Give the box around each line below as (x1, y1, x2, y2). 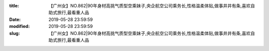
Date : (9, 16, 21, 22)
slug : (9, 30, 20, 36)
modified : (9, 24, 30, 29)
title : (9, 3, 19, 8)
